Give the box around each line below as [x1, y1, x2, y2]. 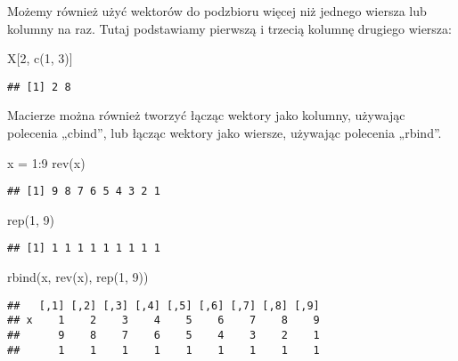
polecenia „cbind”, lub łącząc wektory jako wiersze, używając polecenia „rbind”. [7, 124, 442, 142]
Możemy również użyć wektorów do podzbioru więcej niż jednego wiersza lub [7, 2, 427, 20]
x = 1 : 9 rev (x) [7, 153, 86, 172]
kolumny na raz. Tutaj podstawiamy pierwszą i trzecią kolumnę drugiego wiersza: [7, 19, 452, 37]
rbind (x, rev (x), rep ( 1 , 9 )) [7, 268, 149, 286]
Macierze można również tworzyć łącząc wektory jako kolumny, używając [7, 106, 405, 124]
